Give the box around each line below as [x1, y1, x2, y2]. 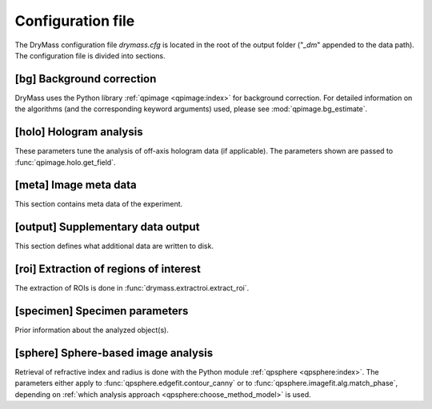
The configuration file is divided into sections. [14, 50, 166, 60]
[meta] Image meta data [14, 178, 137, 192]
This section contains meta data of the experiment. [14, 199, 183, 209]
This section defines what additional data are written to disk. [14, 241, 214, 251]
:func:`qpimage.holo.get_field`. [14, 157, 116, 167]
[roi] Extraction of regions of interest [14, 263, 202, 276]
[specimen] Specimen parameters [14, 304, 189, 318]
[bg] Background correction [14, 72, 157, 86]
